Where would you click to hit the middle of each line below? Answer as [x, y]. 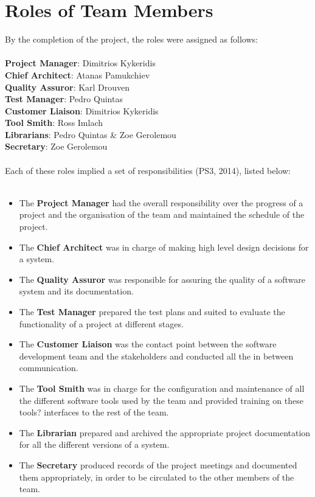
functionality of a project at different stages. [101, 323]
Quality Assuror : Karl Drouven [67, 87]
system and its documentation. [76, 291]
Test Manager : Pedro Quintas [64, 99]
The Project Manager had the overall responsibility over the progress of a [161, 202]
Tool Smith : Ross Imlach [54, 123]
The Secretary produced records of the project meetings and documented [158, 464]
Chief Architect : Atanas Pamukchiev [78, 75]
